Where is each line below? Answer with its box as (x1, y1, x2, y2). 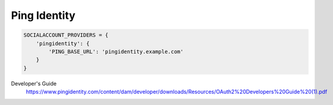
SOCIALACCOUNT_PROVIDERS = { (23, 32, 109, 38)
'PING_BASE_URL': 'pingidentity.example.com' (48, 48, 184, 55)
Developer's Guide (11, 80, 56, 87)
